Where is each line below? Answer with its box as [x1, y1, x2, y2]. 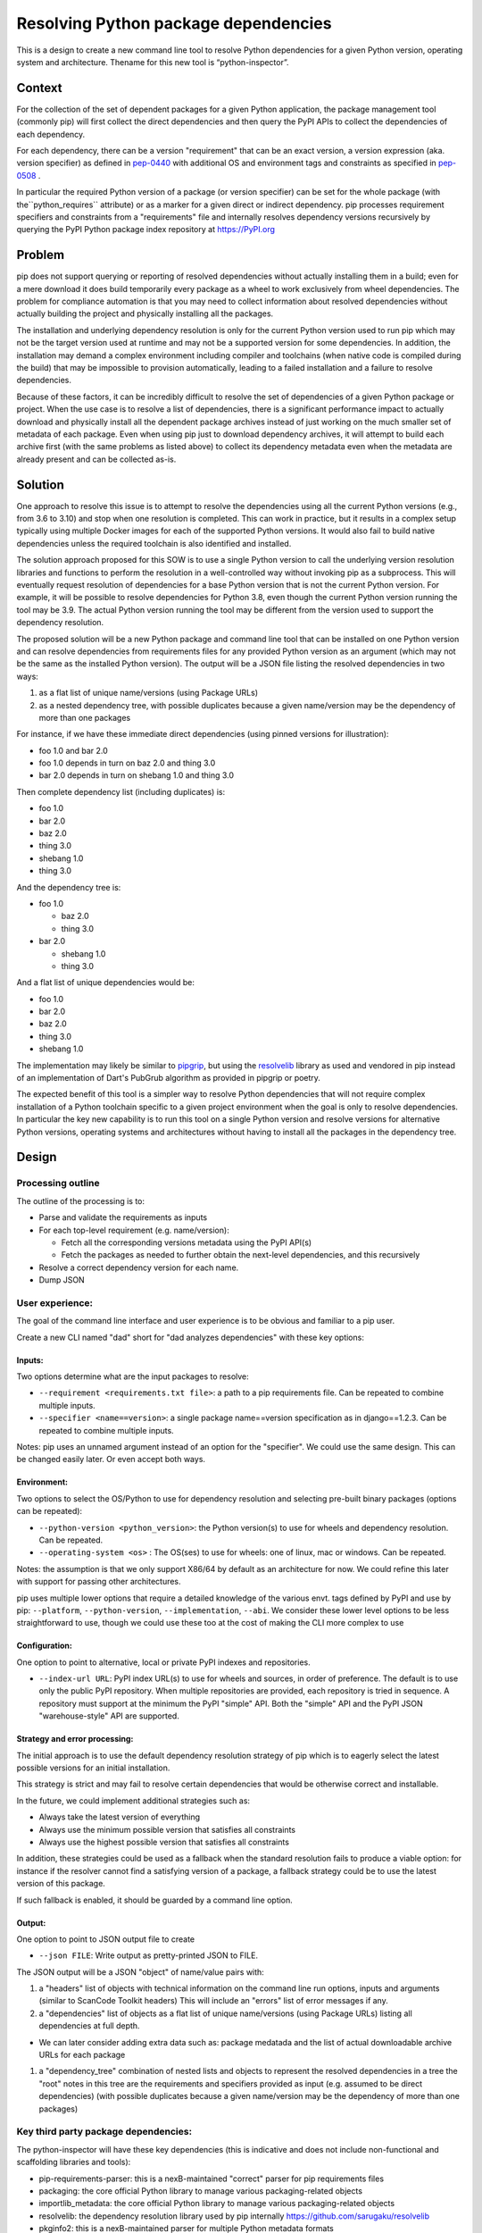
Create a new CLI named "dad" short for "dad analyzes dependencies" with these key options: [16, 1332, 365, 1342]
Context [16, 80, 62, 96]
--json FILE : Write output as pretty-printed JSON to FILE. [38, 1950, 259, 1961]
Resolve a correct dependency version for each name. [38, 1262, 239, 1273]
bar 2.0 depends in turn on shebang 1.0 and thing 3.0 [38, 770, 235, 781]
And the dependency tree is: [16, 882, 121, 892]
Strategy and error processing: [16, 1734, 134, 1744]
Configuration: [16, 1640, 73, 1652]
